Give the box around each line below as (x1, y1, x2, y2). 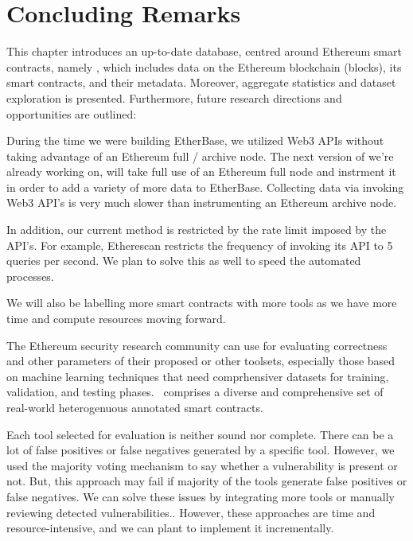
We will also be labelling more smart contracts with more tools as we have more (6, 294, 397, 311)
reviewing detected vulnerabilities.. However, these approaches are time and (6, 504, 376, 520)
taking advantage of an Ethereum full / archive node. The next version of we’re (6, 147, 394, 164)
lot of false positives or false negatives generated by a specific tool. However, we (6, 442, 395, 458)
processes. (6, 267, 54, 284)
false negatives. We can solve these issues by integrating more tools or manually (6, 488, 395, 504)
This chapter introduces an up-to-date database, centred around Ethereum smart (6, 43, 402, 60)
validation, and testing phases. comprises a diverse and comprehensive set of (6, 383, 384, 400)
